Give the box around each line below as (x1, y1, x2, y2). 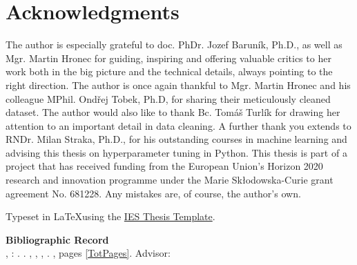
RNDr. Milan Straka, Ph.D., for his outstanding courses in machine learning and (6, 132, 347, 146)
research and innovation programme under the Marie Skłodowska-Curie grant (6, 173, 334, 187)
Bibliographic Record (6, 232, 109, 246)
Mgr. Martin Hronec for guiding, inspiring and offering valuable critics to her (6, 50, 331, 65)
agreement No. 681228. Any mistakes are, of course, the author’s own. (6, 186, 301, 200)
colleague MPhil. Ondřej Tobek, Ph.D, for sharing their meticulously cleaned (6, 91, 331, 106)
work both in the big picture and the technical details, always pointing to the (6, 64, 333, 79)
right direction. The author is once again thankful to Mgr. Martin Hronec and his (6, 77, 351, 92)
